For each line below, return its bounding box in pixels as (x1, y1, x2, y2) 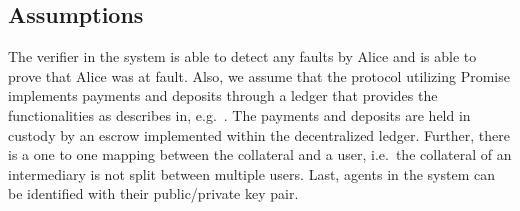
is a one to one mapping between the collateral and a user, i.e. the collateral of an (8, 144, 512, 165)
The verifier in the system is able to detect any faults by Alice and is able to (8, 46, 477, 67)
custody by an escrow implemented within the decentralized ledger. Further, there (8, 124, 510, 145)
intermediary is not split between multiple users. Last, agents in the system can (8, 163, 495, 184)
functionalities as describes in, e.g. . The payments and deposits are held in (8, 104, 471, 125)
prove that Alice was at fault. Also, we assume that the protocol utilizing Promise (8, 65, 510, 86)
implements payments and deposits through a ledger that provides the (8, 85, 438, 106)
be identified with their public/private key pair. (8, 183, 299, 204)
